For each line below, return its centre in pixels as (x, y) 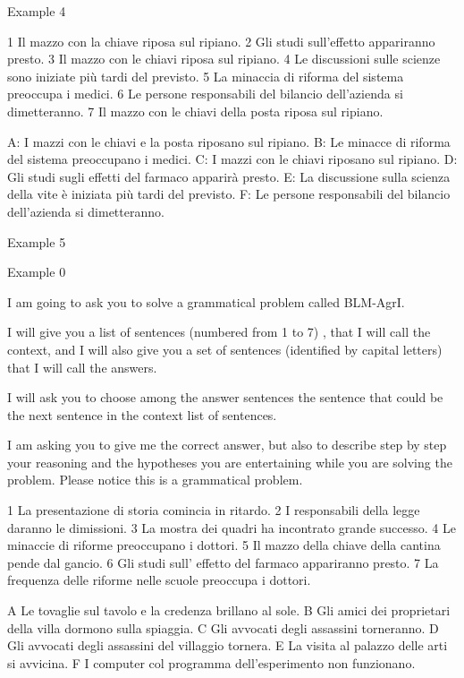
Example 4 (37, 11)
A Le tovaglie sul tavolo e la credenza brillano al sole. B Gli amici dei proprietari (229, 610)
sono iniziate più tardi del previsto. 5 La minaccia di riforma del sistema (206, 76)
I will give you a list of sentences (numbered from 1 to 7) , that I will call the (219, 332)
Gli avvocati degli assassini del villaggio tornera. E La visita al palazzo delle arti (228, 645)
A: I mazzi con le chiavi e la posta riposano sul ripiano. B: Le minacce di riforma (229, 141)
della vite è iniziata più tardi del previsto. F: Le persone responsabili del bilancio (229, 194)
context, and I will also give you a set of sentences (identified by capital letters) (225, 349)
